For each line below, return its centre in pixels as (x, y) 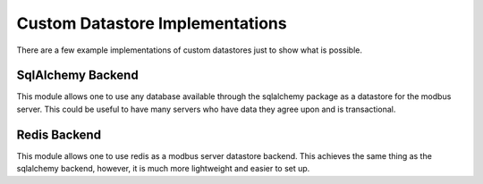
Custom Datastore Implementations (152, 23)
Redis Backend (59, 134)
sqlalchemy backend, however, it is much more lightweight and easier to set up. (163, 169)
